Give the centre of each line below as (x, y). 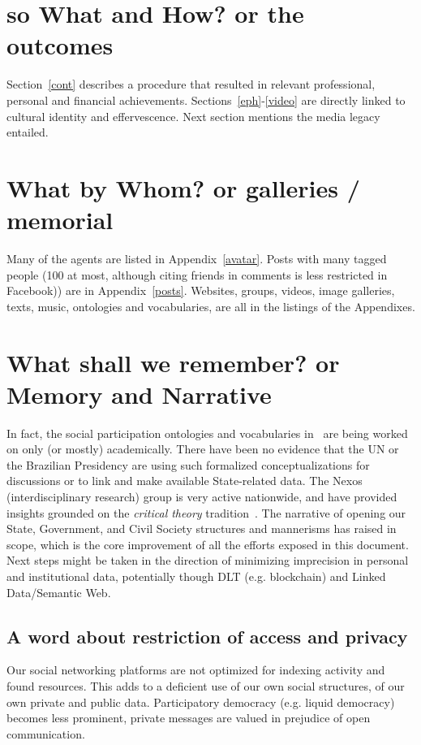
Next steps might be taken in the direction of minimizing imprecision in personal (208, 560)
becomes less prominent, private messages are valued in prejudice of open (189, 718)
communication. (46, 733)
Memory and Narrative (139, 394)
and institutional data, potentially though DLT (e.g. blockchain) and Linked (196, 576)
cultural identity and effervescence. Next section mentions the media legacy (193, 116)
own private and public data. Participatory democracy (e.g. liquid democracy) (201, 702)
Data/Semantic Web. (59, 592)
